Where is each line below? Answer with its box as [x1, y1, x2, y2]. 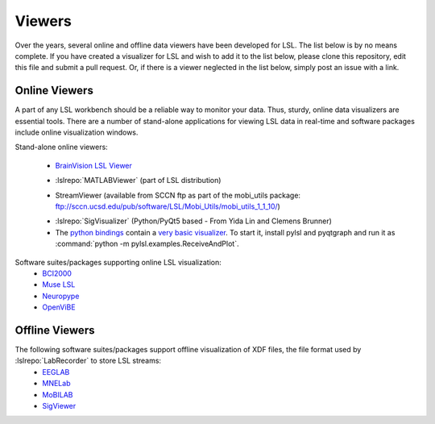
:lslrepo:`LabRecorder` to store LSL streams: [14, 355, 161, 366]
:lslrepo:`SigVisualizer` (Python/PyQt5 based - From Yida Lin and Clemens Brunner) [55, 216, 332, 226]
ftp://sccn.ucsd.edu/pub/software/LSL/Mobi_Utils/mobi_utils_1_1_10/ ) [55, 202, 281, 211]
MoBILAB [42, 389, 73, 399]
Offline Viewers [14, 323, 95, 337]
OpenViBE [42, 302, 76, 312]
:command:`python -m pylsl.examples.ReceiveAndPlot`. [55, 239, 239, 249]
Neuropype [42, 291, 80, 301]
